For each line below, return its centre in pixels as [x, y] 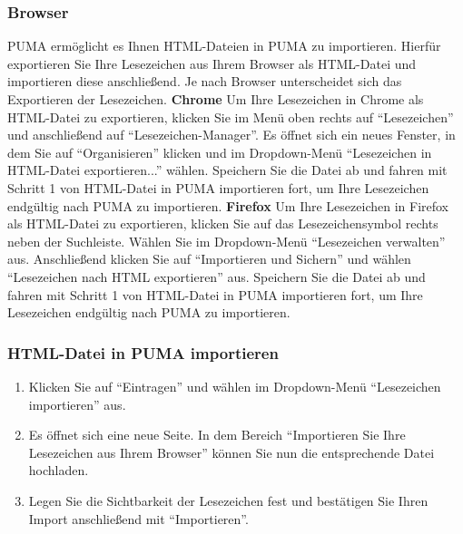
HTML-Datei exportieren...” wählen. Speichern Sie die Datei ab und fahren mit [227, 170]
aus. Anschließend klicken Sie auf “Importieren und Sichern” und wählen [209, 259]
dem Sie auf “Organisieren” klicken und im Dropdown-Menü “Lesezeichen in [220, 152]
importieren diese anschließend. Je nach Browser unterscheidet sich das [205, 81]
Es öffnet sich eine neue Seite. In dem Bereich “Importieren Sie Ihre [217, 435]
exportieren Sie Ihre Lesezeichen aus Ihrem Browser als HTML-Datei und [212, 63]
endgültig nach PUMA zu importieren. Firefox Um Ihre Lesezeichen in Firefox [228, 205]
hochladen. [59, 470]
